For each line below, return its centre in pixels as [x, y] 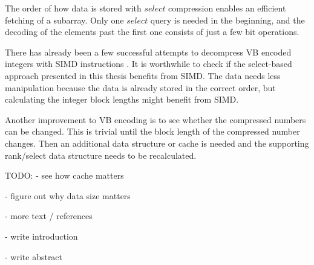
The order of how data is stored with [73, 8]
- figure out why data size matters [68, 195]
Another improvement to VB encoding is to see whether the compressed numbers [155, 119]
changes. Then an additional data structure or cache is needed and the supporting [157, 143]
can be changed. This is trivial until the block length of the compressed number [152, 131]
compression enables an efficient [227, 8]
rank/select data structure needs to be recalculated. [101, 155]
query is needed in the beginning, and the [227, 20]
